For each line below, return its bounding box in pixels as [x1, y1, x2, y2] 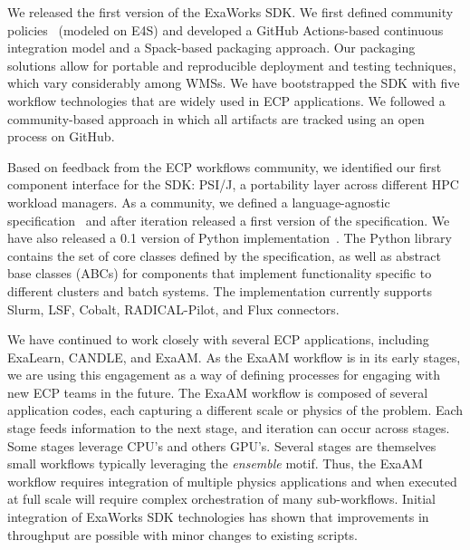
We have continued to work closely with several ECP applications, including [7, 330, 429, 349]
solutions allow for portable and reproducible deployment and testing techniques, [7, 55, 456, 74]
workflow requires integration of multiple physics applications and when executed [7, 471, 457, 490]
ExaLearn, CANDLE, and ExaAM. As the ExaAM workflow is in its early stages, [7, 347, 461, 366]
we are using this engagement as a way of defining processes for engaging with [7, 365, 441, 384]
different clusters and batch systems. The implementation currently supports [7, 281, 432, 300]
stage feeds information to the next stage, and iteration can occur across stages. [7, 419, 450, 438]
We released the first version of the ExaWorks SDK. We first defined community [7, 3, 454, 21]
